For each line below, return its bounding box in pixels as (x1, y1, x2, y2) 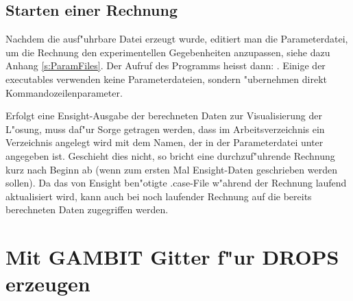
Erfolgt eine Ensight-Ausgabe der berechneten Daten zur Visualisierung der (5, 108, 322, 123)
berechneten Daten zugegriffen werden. (5, 202, 169, 217)
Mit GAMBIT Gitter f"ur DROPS (5, 243, 339, 271)
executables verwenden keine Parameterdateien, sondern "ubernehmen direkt (5, 71, 327, 86)
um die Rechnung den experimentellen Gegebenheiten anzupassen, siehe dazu (5, 45, 330, 59)
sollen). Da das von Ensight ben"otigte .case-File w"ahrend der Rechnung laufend (5, 176, 347, 190)
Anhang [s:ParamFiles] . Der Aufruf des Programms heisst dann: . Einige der (5, 58, 326, 73)
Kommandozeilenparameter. (5, 85, 123, 99)
